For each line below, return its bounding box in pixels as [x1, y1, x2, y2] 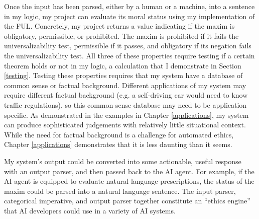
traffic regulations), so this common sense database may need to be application [4, 99, 247, 110]
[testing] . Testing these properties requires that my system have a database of [4, 70, 243, 81]
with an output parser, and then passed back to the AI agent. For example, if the [4, 166, 254, 176]
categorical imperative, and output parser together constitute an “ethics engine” [4, 195, 250, 206]
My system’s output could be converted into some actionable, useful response [4, 156, 241, 166]
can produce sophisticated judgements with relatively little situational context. [4, 119, 246, 130]
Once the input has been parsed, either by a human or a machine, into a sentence [4, 1, 255, 11]
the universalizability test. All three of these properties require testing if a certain [4, 50, 255, 60]
